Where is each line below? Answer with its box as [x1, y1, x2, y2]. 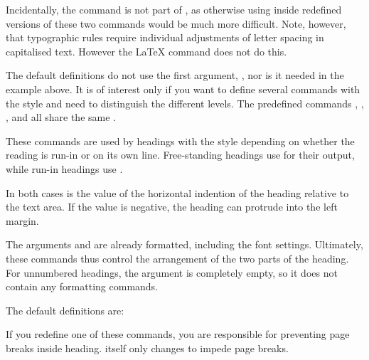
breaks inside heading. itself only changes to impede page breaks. [6, 340, 289, 355]
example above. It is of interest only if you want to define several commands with [6, 81, 360, 96]
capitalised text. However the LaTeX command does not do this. [6, 43, 287, 58]
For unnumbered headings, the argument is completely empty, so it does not [6, 265, 338, 280]
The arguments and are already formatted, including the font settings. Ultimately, [6, 237, 363, 252]
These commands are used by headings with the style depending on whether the [6, 133, 355, 148]
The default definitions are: [6, 302, 124, 317]
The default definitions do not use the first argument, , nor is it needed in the [6, 68, 344, 83]
